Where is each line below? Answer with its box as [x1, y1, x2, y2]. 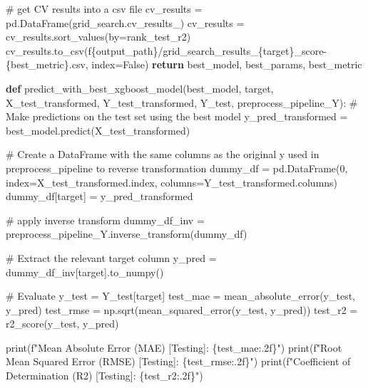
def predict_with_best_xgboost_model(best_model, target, [6, 80, 274, 95]
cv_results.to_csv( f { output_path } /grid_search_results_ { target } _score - [6, 43, 327, 58]
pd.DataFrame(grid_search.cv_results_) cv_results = [6, 15, 245, 30]
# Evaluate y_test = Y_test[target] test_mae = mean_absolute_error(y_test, [6, 288, 355, 303]
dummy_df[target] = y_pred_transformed [6, 189, 193, 204]
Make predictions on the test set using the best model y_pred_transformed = [6, 109, 348, 124]
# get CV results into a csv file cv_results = [6, 1, 203, 16]
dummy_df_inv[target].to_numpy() [6, 264, 164, 279]
